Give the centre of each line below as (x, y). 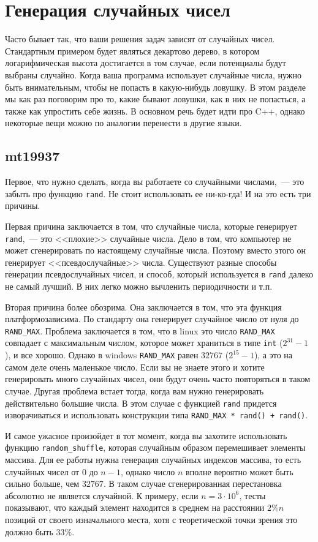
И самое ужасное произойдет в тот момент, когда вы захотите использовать (146, 435)
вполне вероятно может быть (240, 471)
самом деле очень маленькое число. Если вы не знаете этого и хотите (135, 367)
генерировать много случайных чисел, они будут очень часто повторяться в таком (158, 379)
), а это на (273, 355)
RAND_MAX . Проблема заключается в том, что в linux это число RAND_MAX (140, 330)
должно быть (29, 531)
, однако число (148, 471)
